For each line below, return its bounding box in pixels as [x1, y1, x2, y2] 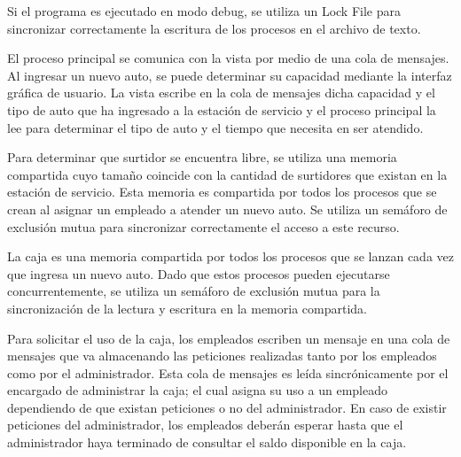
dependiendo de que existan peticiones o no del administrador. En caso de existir [7, 398, 447, 416]
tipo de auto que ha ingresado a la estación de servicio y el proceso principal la [7, 100, 436, 119]
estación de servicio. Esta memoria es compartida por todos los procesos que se [7, 182, 437, 201]
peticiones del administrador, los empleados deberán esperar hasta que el [7, 415, 403, 434]
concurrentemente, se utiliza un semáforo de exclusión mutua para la [7, 282, 380, 300]
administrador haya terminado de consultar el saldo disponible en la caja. [7, 433, 407, 452]
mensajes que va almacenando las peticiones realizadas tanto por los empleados [7, 346, 437, 365]
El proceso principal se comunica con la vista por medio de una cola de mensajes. [7, 49, 449, 67]
